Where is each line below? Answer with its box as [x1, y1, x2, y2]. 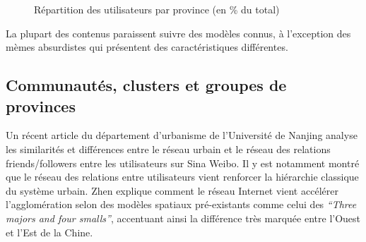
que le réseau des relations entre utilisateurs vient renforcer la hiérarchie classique [6, 169, 359, 184]
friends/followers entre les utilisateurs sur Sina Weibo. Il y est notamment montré [6, 155, 360, 170]
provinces [6, 95, 76, 116]
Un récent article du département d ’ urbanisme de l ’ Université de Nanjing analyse [6, 128, 358, 143]
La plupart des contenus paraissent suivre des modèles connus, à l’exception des [6, 25, 351, 40]
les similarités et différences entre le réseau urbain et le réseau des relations [6, 141, 331, 156]
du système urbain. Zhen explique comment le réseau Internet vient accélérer [6, 183, 338, 198]
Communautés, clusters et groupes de [6, 74, 287, 96]
